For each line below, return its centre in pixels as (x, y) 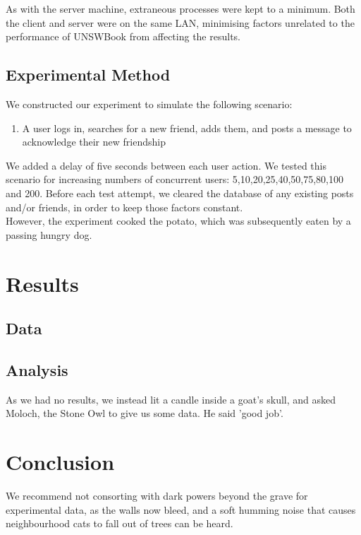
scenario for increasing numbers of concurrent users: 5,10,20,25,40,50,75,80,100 (175, 179)
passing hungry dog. (49, 234)
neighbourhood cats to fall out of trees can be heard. (120, 523)
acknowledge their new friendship (94, 142)
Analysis (37, 369)
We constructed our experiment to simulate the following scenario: (149, 104)
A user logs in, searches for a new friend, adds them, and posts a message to (187, 128)
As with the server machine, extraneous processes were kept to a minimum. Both (180, 8)
